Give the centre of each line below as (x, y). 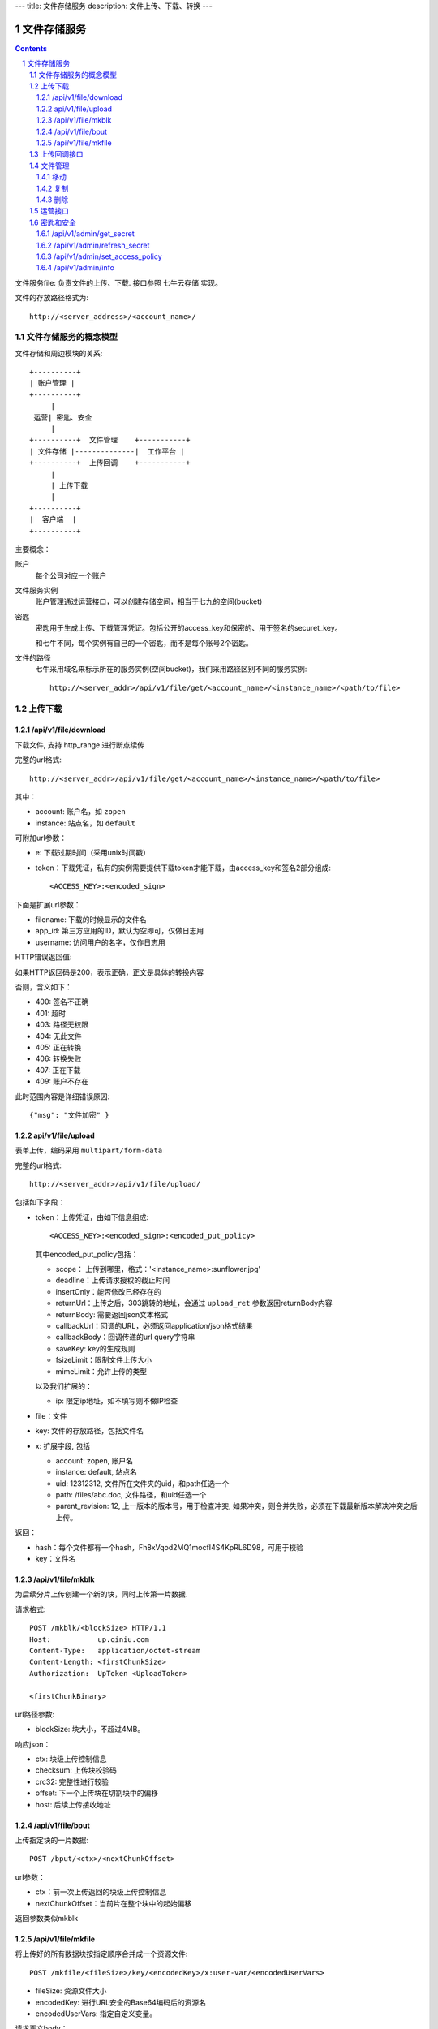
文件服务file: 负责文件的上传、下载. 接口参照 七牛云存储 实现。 (118, 282)
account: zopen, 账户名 (94, 1460)
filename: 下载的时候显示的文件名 (91, 920)
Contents (31, 48)
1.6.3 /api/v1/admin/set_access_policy (99, 256)
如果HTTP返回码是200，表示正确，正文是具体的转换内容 (109, 972)
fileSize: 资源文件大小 (71, 1991)
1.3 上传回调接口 (56, 154)
